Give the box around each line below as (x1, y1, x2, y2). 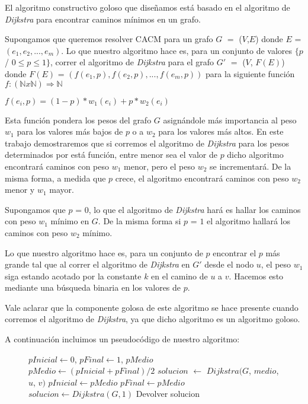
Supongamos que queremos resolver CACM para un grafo (5, 33, 213, 45)
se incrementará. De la (210, 160, 291, 172)
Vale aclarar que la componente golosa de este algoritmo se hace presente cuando (5, 301, 299, 313)
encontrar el (213, 246, 256, 259)
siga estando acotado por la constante (5, 269, 142, 282)
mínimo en (50, 215, 89, 227)
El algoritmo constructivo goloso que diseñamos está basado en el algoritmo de (5, 1, 290, 13)
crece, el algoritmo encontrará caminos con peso (115, 171, 289, 184)
